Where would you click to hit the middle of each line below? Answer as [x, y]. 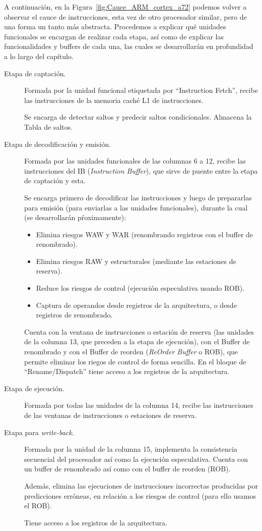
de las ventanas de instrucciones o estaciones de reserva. [111, 415]
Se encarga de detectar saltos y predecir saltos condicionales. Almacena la [138, 117]
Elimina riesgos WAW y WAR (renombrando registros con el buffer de [145, 234]
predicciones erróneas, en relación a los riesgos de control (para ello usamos [140, 495]
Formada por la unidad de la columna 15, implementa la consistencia [131, 449]
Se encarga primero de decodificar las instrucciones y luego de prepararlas [138, 197]
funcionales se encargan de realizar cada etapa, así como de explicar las [114, 36]
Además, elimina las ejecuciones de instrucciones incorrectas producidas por [141, 485]
